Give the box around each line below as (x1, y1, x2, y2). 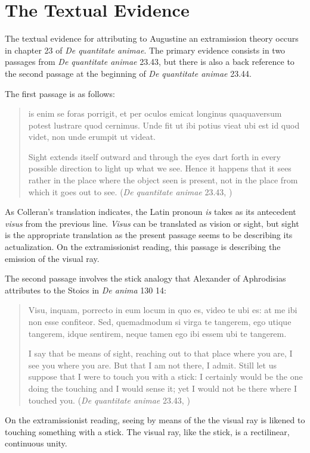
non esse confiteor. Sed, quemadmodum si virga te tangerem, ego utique (28, 315, 292, 327)
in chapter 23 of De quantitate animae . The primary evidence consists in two (5, 43, 286, 56)
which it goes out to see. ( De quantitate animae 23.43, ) (28, 185, 232, 198)
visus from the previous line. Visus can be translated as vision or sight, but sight (5, 217, 299, 229)
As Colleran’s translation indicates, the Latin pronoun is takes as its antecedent (5, 205, 296, 218)
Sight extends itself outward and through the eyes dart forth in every (28, 150, 281, 163)
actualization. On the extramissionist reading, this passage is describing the (5, 240, 281, 253)
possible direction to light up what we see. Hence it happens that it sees (28, 162, 292, 174)
